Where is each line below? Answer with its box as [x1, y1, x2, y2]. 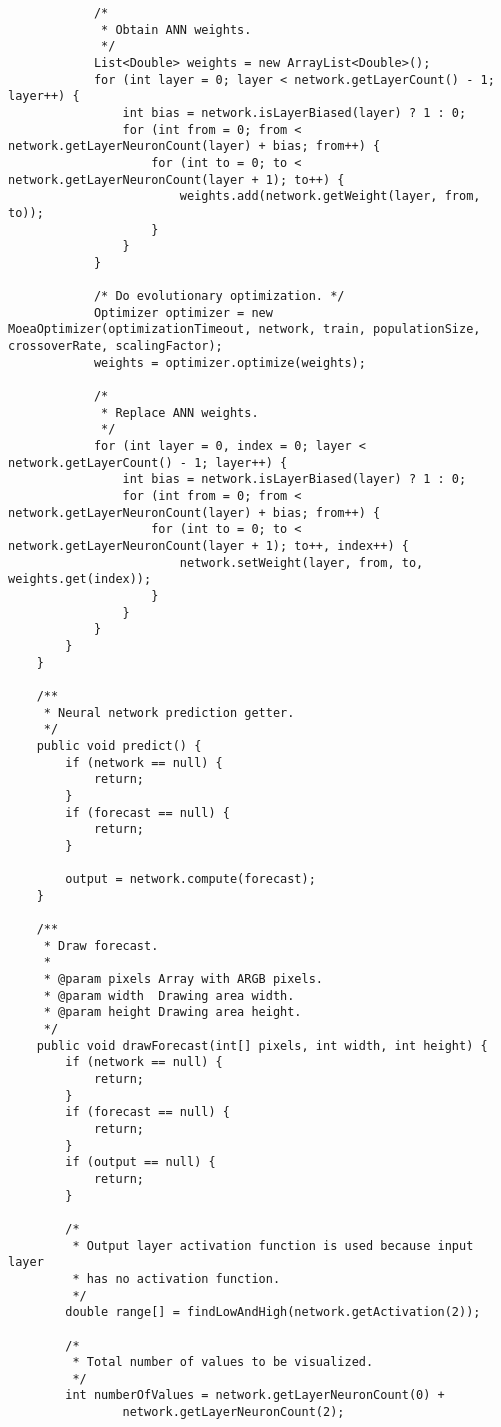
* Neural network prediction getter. [43, 705, 295, 720]
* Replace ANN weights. [101, 405, 259, 420]
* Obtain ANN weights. [101, 22, 252, 37]
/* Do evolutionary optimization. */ [93, 289, 345, 304]
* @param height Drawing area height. [43, 1005, 302, 1020]
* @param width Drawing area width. [43, 988, 295, 1003]
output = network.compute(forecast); [65, 872, 316, 887]
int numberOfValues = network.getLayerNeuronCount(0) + [65, 1388, 445, 1403]
